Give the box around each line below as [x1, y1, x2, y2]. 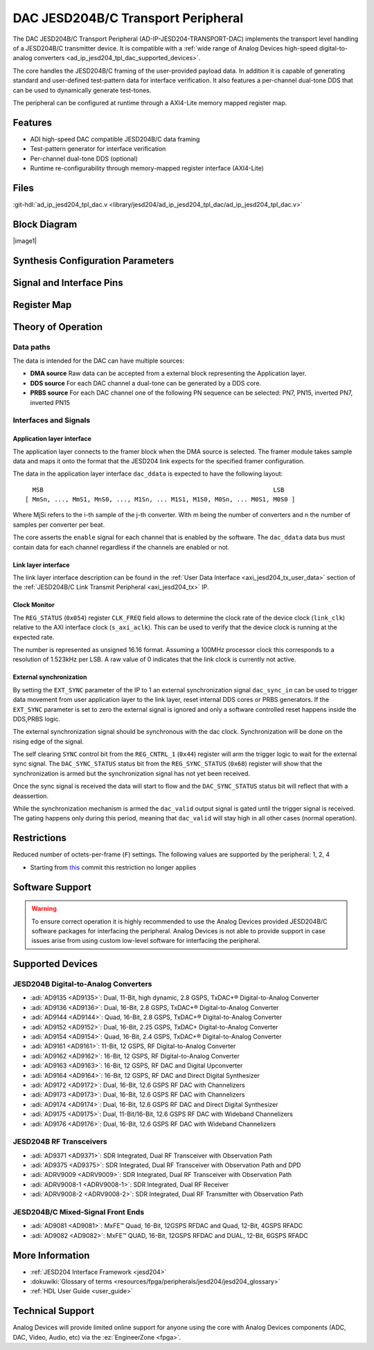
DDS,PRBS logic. [12, 714, 61, 723]
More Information [12, 1250, 90, 1261]
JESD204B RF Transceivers [12, 1137, 107, 1146]
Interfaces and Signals [12, 415, 91, 425]
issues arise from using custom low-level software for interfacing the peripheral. [31, 937, 261, 945]
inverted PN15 [30, 398, 71, 406]
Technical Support [12, 1305, 95, 1317]
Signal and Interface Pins [12, 277, 124, 289]
